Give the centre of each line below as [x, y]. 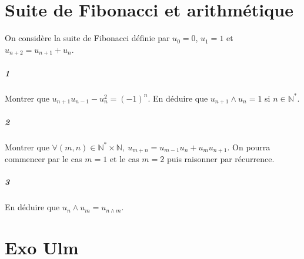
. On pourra [249, 147]
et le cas [124, 159]
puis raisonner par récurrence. [221, 159]
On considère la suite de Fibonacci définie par [87, 38]
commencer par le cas [44, 159]
